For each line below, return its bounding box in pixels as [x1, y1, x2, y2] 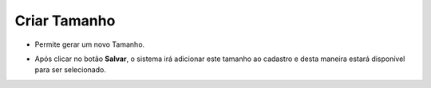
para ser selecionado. [34, 65, 107, 75]
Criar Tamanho [14, 12, 116, 29]
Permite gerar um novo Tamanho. [34, 40, 145, 49]
